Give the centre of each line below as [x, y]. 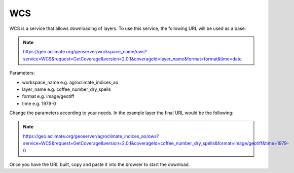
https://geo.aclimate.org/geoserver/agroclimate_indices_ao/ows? [91, 136]
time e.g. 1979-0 [39, 103]
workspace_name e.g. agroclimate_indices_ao [70, 82]
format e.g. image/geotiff [48, 96]
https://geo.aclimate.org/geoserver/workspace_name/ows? [85, 52]
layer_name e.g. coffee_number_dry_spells [66, 89]
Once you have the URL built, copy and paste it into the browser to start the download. [100, 164]
